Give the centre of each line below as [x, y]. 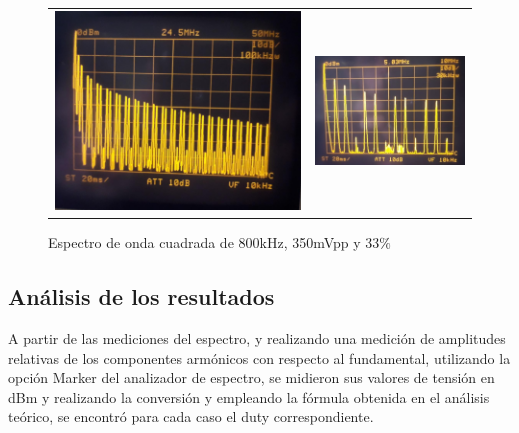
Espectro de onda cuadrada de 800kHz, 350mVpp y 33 [214, 242]
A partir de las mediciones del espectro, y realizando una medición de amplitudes [257, 337]
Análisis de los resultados [141, 296]
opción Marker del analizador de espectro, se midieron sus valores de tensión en [251, 377]
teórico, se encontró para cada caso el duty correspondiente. [191, 416]
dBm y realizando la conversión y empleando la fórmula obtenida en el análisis [249, 396]
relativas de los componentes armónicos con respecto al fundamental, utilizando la [259, 357]
